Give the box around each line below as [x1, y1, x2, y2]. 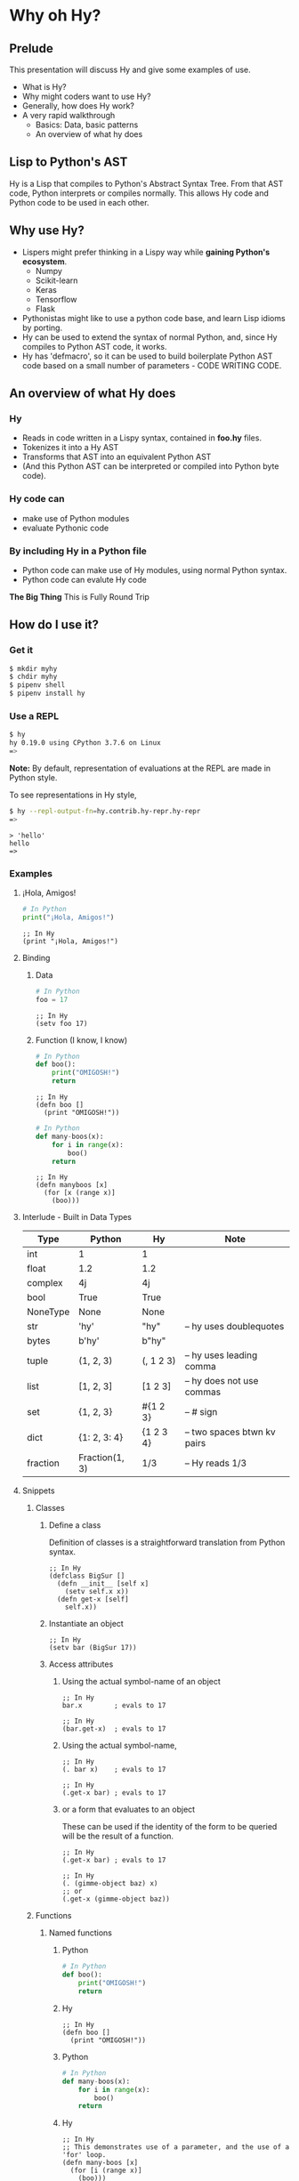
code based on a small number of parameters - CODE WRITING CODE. [21, 359, 282, 370]
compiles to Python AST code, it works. [21, 341, 167, 351]
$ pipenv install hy [9, 689, 86, 699]
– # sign [184, 1406, 218, 1418]
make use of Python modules [21, 513, 130, 523]
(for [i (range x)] [69, 2166, 142, 2176]
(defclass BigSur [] [48, 1571, 125, 1580]
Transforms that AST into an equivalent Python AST [21, 451, 212, 463]
